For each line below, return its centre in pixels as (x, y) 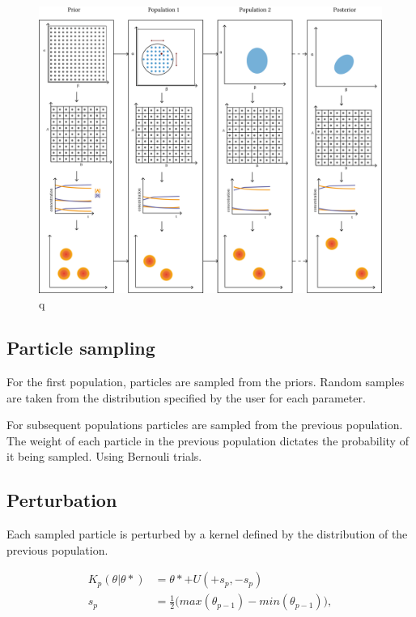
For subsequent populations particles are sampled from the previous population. (205, 425)
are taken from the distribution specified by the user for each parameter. (186, 397)
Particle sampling (81, 348)
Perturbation (62, 500)
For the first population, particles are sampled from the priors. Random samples (206, 381)
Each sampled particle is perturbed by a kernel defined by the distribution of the (207, 534)
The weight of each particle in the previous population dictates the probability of (208, 440)
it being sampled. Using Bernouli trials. (104, 456)
